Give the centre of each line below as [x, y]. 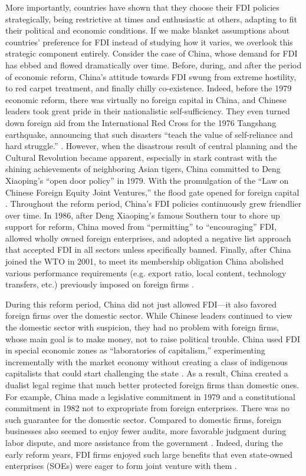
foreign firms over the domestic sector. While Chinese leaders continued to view [149, 315]
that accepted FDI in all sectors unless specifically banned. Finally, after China [148, 249]
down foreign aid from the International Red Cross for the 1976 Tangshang [141, 122]
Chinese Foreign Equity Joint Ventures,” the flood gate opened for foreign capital [152, 192]
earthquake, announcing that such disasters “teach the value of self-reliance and [149, 134]
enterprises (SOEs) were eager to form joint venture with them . [121, 466]
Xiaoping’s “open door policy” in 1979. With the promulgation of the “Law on [147, 180]
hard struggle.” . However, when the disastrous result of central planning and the [151, 146]
